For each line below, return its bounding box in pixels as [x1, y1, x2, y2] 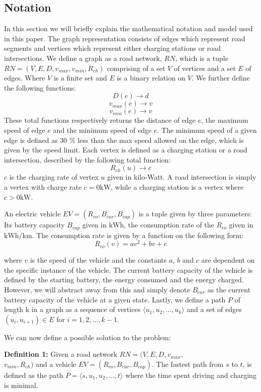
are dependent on [201, 255, 255, 265]
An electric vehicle [4, 208, 61, 219]
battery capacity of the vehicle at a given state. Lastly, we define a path [4, 294, 226, 304]
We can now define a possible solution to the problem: [4, 332, 171, 342]
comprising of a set [107, 62, 165, 73]
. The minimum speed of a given [157, 124, 257, 135]
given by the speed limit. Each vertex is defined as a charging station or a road [4, 144, 247, 155]
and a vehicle [36, 358, 76, 369]
